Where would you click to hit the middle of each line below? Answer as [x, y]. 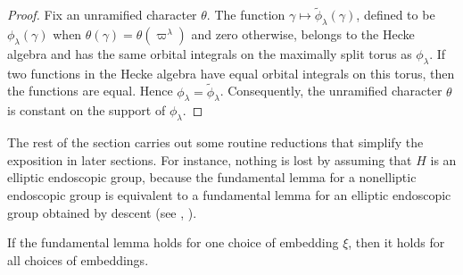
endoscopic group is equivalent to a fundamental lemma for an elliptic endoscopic [229, 195]
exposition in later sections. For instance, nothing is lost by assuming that [210, 159]
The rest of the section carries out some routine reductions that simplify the [215, 142]
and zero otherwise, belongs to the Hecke [303, 34]
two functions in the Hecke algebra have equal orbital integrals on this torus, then [231, 73]
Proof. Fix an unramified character [102, 15]
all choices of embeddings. [78, 259]
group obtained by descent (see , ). [102, 212]
